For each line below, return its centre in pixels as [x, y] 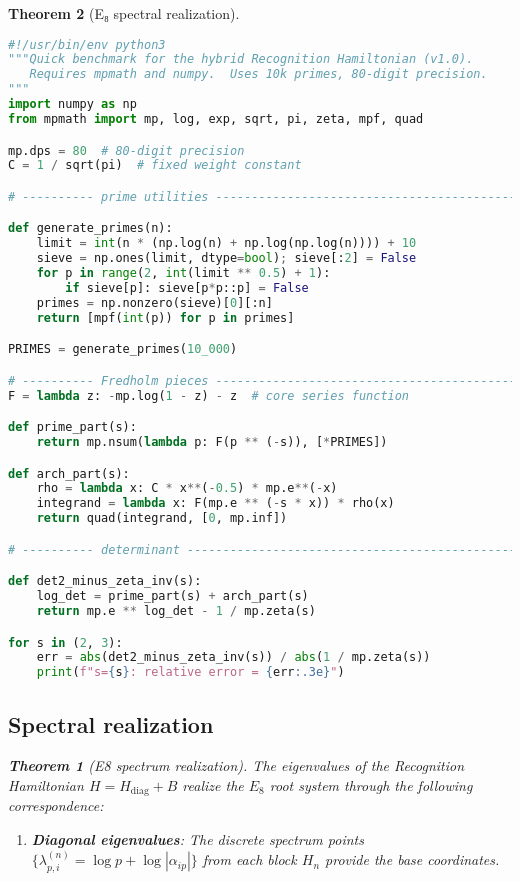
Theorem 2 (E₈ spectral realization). [124, 13]
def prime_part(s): [72, 427]
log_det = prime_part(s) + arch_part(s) [172, 596]
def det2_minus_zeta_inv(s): [105, 581]
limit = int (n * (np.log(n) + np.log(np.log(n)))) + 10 [226, 243]
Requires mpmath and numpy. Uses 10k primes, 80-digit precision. [258, 74]
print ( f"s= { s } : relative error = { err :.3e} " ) [190, 672]
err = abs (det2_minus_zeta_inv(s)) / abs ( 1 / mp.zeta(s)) [233, 657]
